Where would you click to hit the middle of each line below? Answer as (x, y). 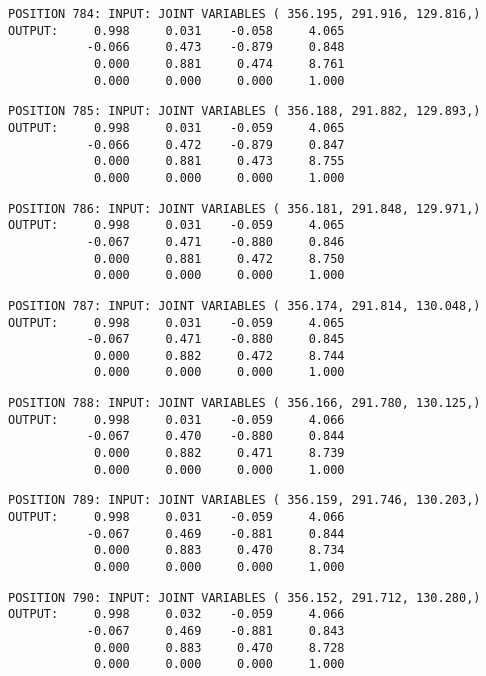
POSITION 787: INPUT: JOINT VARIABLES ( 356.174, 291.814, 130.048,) (244, 305)
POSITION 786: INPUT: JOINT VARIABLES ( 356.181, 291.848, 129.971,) (244, 208)
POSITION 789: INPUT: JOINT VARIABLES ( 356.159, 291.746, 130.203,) (244, 500)
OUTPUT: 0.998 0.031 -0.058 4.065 (176, 30)
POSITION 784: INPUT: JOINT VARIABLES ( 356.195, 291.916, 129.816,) (244, 14)
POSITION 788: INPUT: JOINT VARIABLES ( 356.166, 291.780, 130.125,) (244, 403)
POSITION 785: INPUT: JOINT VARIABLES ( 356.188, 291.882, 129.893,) (244, 111)
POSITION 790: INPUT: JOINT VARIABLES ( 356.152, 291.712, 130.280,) (244, 597)
